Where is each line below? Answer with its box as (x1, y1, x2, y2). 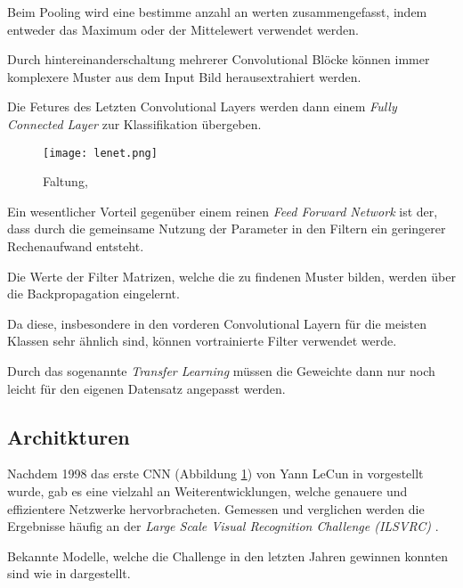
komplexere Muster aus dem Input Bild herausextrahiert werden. (7, 67, 361, 86)
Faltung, (43, 172, 88, 191)
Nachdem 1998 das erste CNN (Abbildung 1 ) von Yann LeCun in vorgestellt (7, 464, 424, 483)
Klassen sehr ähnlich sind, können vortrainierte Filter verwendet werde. (7, 331, 397, 350)
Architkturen (7, 422, 130, 450)
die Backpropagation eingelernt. (7, 284, 180, 303)
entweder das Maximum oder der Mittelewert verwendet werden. (7, 20, 359, 38)
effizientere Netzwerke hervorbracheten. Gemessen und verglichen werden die (7, 499, 425, 518)
